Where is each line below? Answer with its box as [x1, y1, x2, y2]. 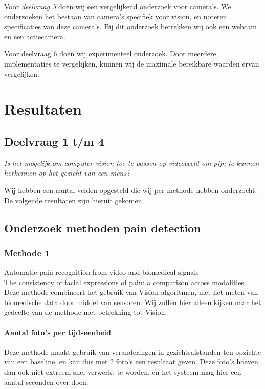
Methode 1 [4, 246, 50, 259]
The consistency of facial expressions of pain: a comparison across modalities [4, 276, 244, 287]
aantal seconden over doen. [4, 376, 89, 387]
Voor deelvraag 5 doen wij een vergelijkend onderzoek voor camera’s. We [4, 1, 231, 11]
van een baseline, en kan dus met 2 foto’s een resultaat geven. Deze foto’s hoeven [4, 356, 258, 367]
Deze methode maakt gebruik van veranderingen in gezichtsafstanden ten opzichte [4, 346, 261, 357]
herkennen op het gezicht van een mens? [4, 167, 130, 178]
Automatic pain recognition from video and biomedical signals [4, 267, 199, 277]
